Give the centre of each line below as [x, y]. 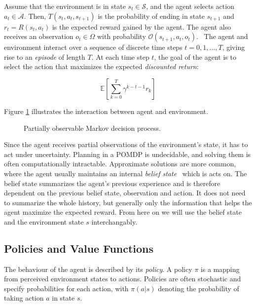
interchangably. [114, 221]
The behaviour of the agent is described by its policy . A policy [98, 269]
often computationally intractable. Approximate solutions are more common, [120, 164]
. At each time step [120, 57]
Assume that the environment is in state [65, 6]
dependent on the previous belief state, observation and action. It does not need [125, 193]
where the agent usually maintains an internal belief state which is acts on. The [126, 173]
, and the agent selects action [190, 6]
